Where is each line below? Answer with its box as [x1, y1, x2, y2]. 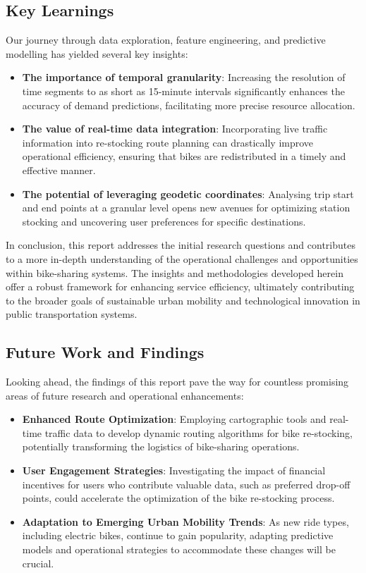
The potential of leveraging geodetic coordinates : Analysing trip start [22, 186, 354, 201]
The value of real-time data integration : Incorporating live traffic [22, 121, 328, 136]
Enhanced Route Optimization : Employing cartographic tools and [22, 412, 327, 426]
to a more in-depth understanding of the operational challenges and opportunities [6, 251, 358, 266]
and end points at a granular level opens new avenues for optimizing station [22, 200, 350, 215]
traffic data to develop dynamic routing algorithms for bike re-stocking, [44, 425, 353, 440]
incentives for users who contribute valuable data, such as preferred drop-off [22, 476, 350, 491]
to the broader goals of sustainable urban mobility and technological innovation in [6, 292, 360, 307]
